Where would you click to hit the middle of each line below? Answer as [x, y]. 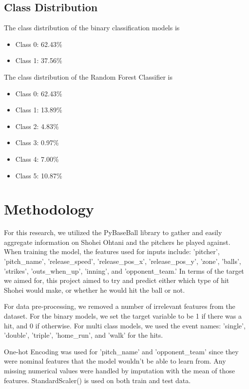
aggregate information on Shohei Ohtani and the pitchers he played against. [117, 242]
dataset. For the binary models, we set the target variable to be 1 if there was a [123, 316]
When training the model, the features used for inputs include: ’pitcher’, [112, 251]
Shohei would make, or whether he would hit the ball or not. [95, 290]
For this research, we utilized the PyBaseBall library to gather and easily [113, 232]
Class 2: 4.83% [37, 126]
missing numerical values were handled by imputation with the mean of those [120, 370]
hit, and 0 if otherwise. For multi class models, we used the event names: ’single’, [125, 325]
